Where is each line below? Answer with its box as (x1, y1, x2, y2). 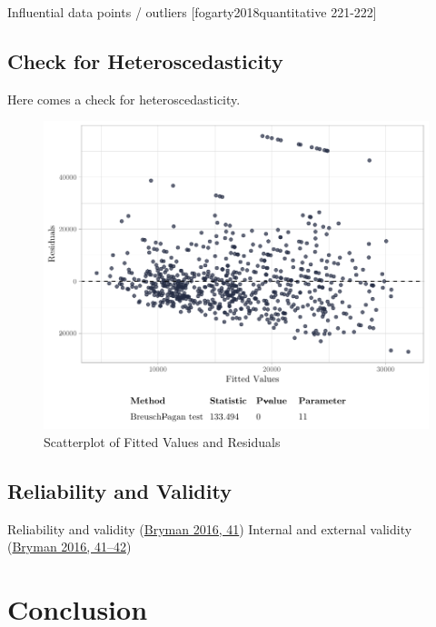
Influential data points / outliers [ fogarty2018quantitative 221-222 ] (7, 3, 377, 21)
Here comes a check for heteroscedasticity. (7, 89, 241, 108)
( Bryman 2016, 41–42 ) (7, 537, 132, 556)
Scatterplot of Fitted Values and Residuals (44, 432, 281, 451)
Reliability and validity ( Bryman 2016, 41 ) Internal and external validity (7, 519, 412, 538)
